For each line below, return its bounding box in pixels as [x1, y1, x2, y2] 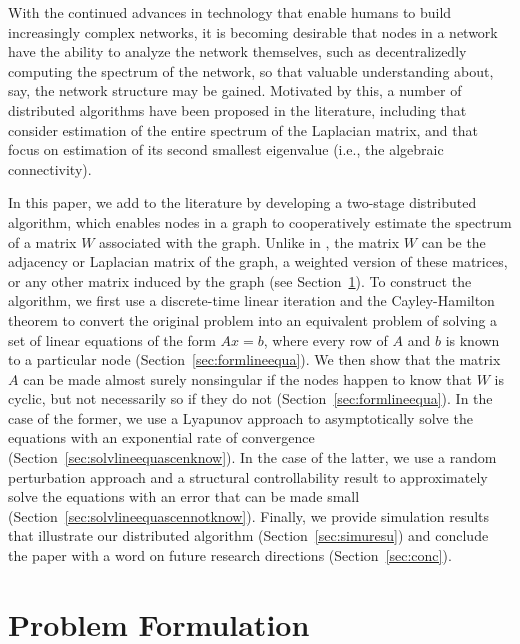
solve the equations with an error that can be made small [8, 486, 360, 507]
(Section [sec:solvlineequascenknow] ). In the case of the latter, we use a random [8, 447, 497, 468]
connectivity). [8, 158, 92, 179]
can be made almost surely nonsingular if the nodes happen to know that [23, 368, 472, 389]
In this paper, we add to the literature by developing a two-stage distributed [8, 192, 477, 213]
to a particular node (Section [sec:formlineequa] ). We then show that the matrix [8, 349, 501, 370]
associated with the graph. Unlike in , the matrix [99, 231, 400, 252]
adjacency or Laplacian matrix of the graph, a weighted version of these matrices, [8, 251, 508, 272]
